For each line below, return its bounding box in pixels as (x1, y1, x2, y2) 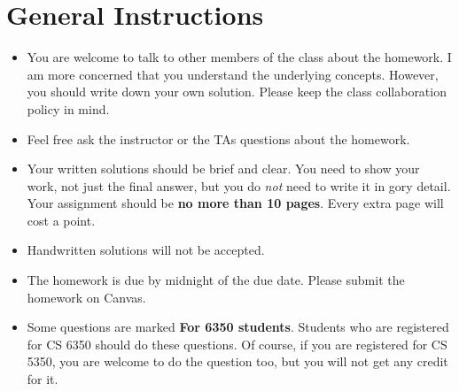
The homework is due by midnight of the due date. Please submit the (27, 271, 405, 289)
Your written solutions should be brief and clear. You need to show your (27, 159, 420, 178)
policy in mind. (27, 99, 110, 118)
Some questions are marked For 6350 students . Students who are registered (27, 318, 449, 336)
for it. (27, 370, 58, 388)
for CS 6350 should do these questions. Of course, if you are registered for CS (27, 334, 447, 353)
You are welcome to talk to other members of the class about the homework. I (27, 48, 452, 66)
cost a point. (27, 211, 96, 229)
